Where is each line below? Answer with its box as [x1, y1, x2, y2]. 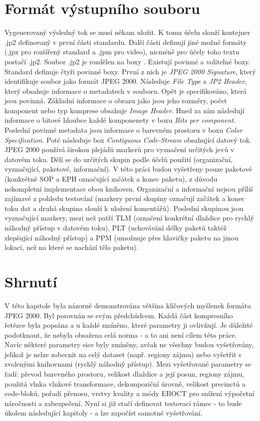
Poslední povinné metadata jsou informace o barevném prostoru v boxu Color [4, 125, 243, 135]
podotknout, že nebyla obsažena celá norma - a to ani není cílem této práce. [4, 329, 237, 340]
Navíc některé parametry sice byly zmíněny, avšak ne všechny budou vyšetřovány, [4, 339, 254, 350]
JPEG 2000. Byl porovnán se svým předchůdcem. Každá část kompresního [4, 310, 233, 320]
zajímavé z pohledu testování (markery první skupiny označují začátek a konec [4, 193, 245, 204]
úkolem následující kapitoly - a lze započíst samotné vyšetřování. [4, 408, 203, 418]
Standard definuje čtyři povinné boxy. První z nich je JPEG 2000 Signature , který [4, 66, 256, 76]
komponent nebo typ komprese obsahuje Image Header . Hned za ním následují [4, 105, 245, 115]
